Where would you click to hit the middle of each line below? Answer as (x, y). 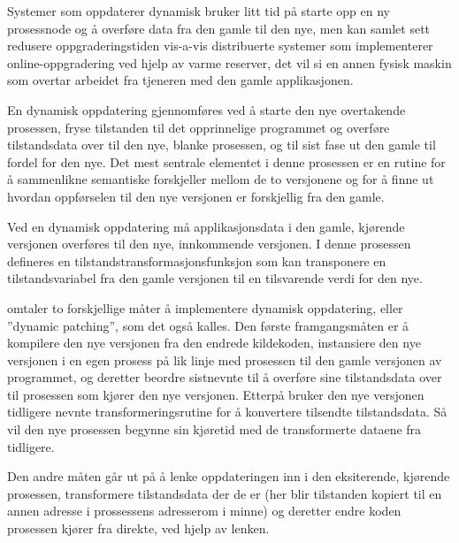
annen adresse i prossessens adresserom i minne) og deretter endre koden (204, 511)
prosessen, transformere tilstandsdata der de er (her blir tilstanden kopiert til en (225, 493)
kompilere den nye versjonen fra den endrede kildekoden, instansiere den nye (214, 343)
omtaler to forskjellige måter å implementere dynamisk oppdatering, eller (205, 307)
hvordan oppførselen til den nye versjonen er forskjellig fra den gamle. (196, 196)
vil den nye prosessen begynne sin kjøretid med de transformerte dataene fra (214, 429)
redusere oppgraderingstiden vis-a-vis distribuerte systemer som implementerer (220, 46)
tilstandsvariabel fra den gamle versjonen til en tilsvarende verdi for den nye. (215, 278)
